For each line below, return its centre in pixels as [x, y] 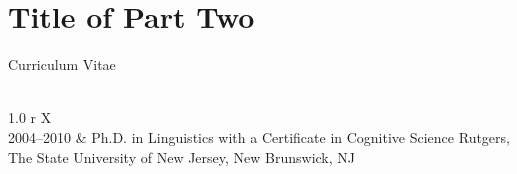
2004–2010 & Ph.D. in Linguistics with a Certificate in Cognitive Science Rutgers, [259, 136]
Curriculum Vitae [62, 64]
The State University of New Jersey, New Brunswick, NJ [182, 156]
